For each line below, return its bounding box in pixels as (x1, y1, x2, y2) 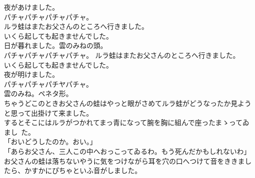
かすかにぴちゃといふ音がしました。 (24, 165, 142, 176)
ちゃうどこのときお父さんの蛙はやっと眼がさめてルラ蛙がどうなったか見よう (4, 98, 252, 108)
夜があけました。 (4, 2, 59, 12)
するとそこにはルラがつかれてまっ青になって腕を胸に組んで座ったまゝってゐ (4, 117, 250, 127)
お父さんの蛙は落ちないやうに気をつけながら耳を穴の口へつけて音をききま (4, 155, 245, 166)
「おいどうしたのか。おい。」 (4, 136, 97, 147)
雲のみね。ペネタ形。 (4, 88, 73, 99)
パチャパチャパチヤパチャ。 (4, 78, 93, 89)
